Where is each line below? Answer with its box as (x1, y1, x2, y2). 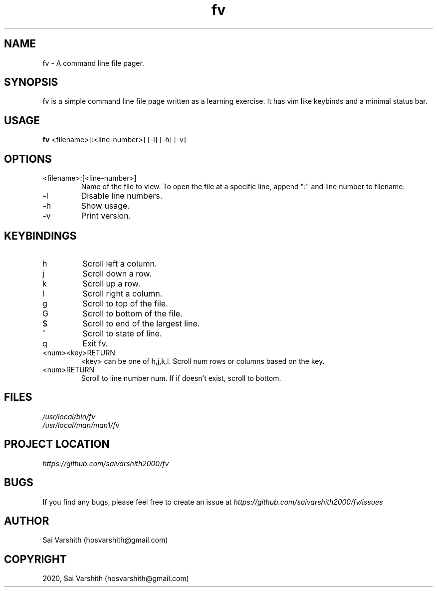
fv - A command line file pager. (42, 58, 144, 67)
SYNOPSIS (4, 76, 58, 89)
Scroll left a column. (82, 258, 157, 269)
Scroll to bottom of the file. (82, 308, 183, 318)
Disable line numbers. (81, 191, 163, 201)
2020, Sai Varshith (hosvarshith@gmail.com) (42, 574, 189, 583)
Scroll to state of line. (82, 328, 162, 338)
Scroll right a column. (82, 288, 163, 298)
